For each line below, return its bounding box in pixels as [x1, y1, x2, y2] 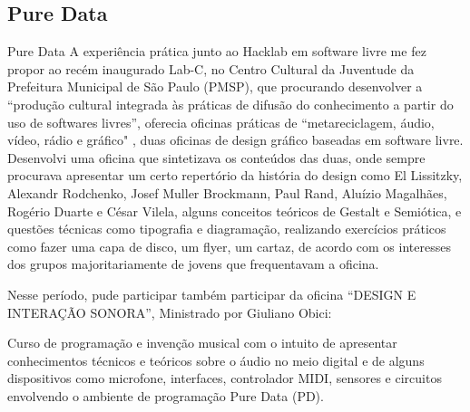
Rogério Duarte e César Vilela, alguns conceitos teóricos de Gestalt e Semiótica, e [7, 201, 462, 220]
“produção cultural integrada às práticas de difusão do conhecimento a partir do [7, 94, 454, 113]
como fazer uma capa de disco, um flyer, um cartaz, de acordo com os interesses [7, 236, 451, 255]
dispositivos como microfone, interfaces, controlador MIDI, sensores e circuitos [7, 369, 442, 388]
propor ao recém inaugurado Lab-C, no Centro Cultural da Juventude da [7, 59, 415, 78]
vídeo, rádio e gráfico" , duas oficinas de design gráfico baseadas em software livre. [7, 130, 464, 149]
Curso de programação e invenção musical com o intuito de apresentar [7, 333, 397, 352]
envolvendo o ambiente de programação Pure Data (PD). [7, 386, 324, 405]
